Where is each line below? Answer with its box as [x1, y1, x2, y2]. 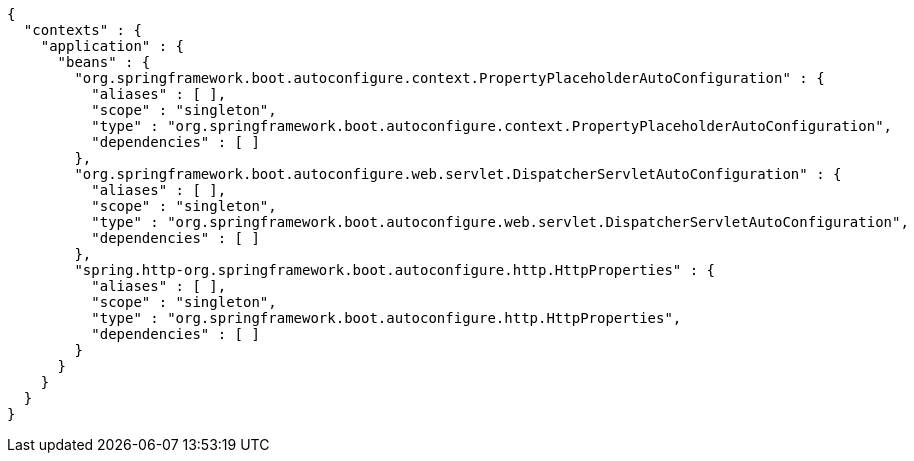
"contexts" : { [23, 22, 142, 38]
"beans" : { [57, 54, 151, 70]
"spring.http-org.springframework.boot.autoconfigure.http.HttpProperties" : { [74, 262, 716, 278]
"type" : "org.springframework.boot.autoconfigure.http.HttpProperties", [91, 310, 682, 326]
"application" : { [40, 38, 185, 54]
